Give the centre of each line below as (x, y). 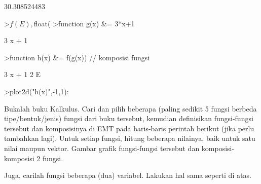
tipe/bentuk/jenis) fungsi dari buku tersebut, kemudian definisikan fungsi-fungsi (129, 118)
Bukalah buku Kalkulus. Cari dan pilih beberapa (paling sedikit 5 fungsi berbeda (130, 108)
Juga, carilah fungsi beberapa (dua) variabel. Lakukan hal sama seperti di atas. (128, 175)
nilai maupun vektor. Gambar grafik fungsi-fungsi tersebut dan (102, 148)
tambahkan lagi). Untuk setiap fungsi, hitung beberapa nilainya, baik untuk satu (130, 138)
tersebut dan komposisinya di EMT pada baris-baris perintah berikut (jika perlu (129, 128)
